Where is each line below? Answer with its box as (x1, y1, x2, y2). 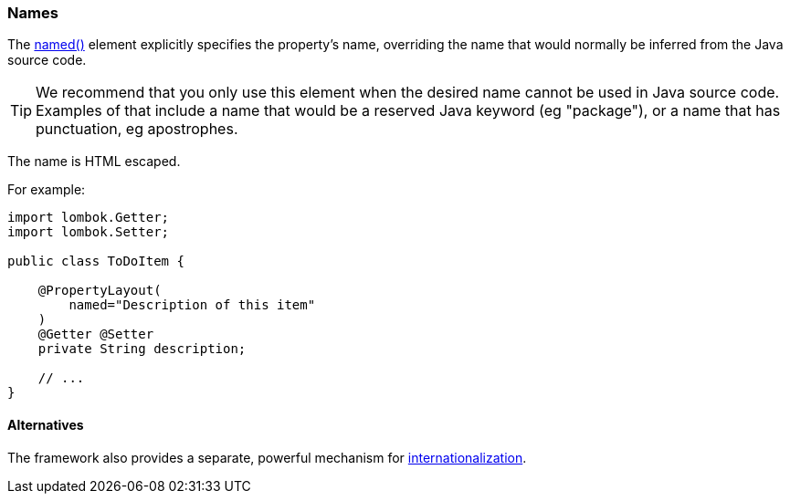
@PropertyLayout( (37, 283, 162, 298)
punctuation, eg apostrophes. (36, 120, 238, 139)
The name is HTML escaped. (7, 153, 181, 170)
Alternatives (7, 416, 84, 433)
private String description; (37, 341, 247, 357)
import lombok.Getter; (7, 210, 170, 225)
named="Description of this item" (68, 297, 316, 313)
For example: (7, 182, 86, 198)
